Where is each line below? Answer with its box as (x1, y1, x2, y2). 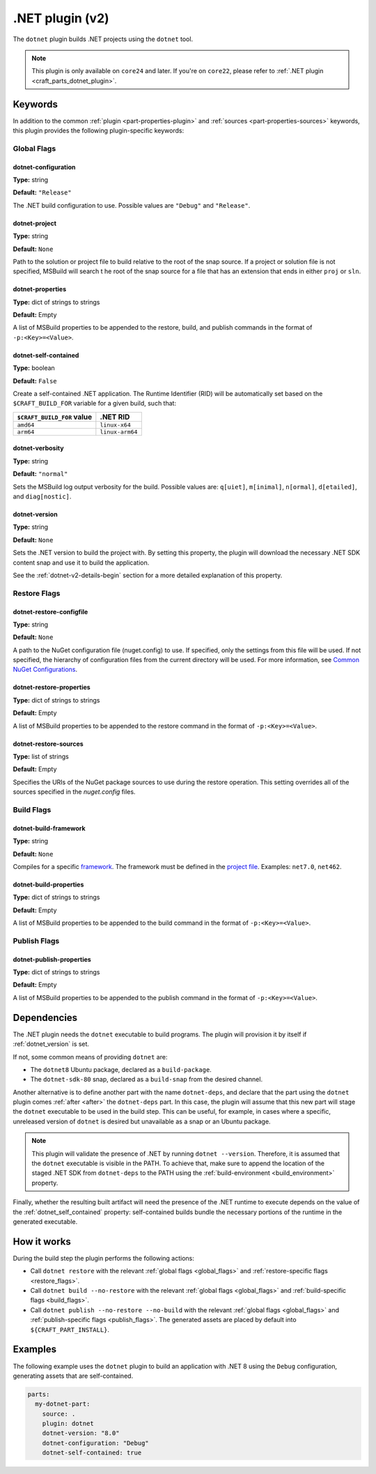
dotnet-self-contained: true (42, 1449, 142, 1457)
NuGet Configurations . (13, 666, 78, 674)
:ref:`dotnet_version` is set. (13, 1040, 90, 1048)
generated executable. (13, 1218, 78, 1226)
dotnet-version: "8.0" (42, 1429, 120, 1437)
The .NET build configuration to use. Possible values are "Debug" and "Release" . (13, 201, 251, 209)
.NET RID (100, 412, 130, 422)
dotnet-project (13, 219, 57, 227)
